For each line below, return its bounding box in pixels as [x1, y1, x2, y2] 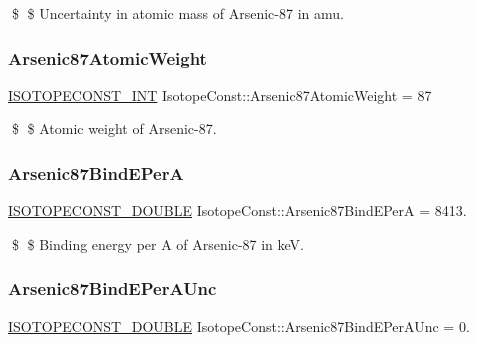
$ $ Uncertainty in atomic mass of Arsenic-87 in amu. [11, 3, 344, 23]
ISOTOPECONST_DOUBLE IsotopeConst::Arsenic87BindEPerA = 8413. [8, 200, 467, 221]
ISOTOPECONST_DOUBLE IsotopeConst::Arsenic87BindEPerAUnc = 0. [8, 315, 470, 336]
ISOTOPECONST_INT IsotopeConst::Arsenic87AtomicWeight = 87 [8, 84, 432, 105]
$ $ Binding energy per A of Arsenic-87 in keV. [11, 233, 305, 254]
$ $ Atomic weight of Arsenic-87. [11, 118, 217, 139]
